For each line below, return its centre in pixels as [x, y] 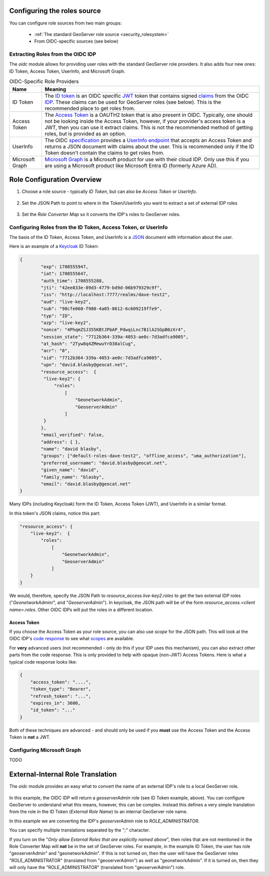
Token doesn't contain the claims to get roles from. [104, 153]
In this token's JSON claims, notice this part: [55, 513]
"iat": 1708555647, [64, 274]
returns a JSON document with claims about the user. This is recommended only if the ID [149, 146]
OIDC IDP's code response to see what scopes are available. [72, 639]
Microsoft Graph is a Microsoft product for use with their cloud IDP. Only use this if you [147, 159]
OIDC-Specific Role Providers [44, 82]
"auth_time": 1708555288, [72, 281]
